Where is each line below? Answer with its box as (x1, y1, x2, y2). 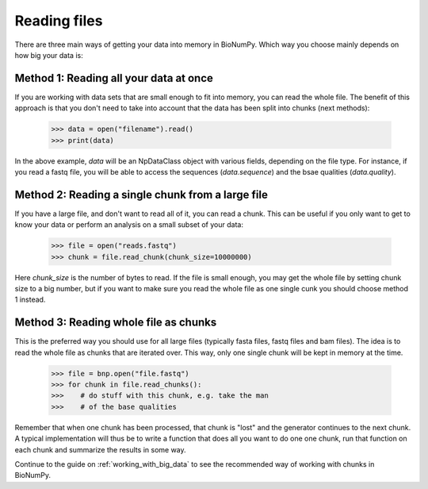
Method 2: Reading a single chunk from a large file (14, 187, 269, 202)
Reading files (14, 12, 103, 29)
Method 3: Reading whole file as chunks (14, 316, 217, 329)
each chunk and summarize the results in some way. (14, 445, 186, 454)
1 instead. (14, 295, 46, 305)
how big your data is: (14, 50, 83, 60)
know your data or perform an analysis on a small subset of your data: (14, 220, 243, 229)
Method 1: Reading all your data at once (14, 71, 214, 85)
